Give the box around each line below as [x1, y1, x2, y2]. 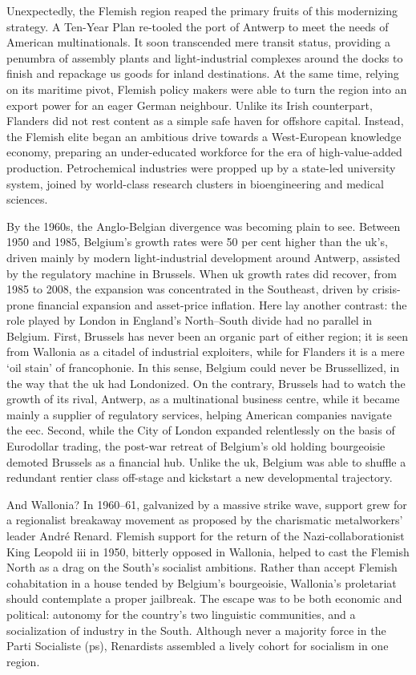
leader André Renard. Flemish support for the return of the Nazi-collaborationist [6, 527, 405, 544]
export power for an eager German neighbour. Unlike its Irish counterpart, [6, 96, 373, 113]
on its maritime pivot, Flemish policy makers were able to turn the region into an [6, 80, 407, 97]
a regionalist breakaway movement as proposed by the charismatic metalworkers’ [6, 511, 403, 528]
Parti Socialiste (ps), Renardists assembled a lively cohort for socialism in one [6, 637, 389, 654]
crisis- [372, 281, 401, 297]
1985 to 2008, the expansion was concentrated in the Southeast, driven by [6, 281, 369, 297]
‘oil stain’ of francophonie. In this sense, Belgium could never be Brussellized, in [6, 359, 400, 376]
